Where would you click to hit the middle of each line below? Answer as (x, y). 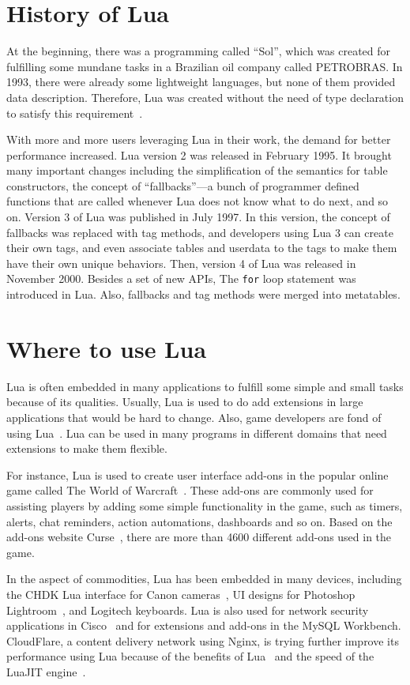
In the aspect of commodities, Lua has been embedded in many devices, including (204, 579)
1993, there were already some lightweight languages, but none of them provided (201, 82)
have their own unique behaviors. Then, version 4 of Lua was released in (181, 263)
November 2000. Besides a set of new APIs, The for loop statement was (181, 279)
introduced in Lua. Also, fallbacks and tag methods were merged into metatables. (203, 294)
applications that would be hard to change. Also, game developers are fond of (194, 417)
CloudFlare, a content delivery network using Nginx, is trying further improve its (203, 640)
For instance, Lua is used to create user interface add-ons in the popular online (197, 474)
